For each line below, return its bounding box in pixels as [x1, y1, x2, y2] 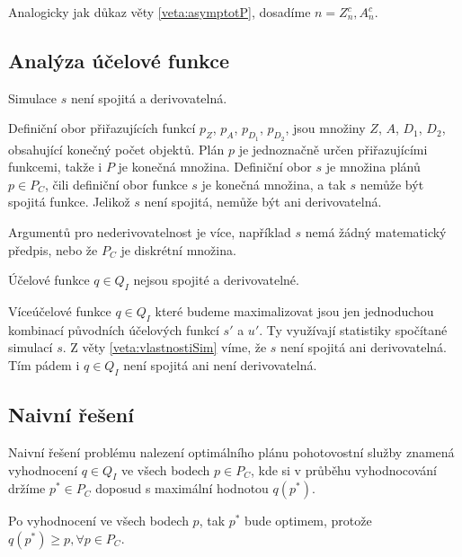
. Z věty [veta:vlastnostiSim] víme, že [62, 338, 267, 357]
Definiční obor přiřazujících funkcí [8, 119, 196, 137]
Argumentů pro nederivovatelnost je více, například [8, 222, 291, 241]
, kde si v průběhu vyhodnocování [250, 460, 437, 479]
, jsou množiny [285, 119, 366, 137]
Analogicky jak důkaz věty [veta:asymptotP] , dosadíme [8, 3, 311, 21]
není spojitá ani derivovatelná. [280, 338, 447, 357]
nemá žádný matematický [305, 222, 447, 241]
